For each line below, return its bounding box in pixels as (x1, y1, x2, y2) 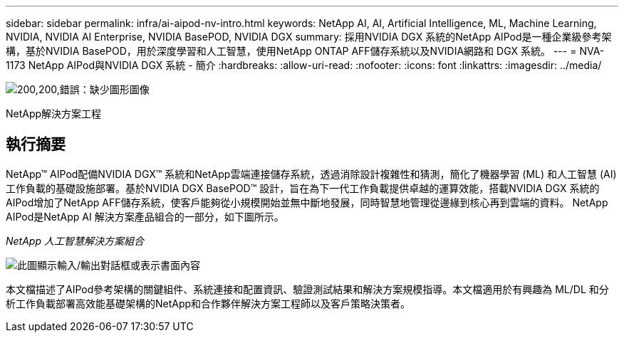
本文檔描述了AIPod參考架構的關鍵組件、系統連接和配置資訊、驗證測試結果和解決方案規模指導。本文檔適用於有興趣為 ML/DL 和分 (6, 282, 609, 295)
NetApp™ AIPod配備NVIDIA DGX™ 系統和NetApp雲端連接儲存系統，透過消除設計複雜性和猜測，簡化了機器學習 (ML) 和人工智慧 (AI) (6, 167, 617, 180)
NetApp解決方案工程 (6, 107, 102, 120)
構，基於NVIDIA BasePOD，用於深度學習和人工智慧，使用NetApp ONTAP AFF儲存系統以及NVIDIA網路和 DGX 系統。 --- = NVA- (6, 45, 605, 57)
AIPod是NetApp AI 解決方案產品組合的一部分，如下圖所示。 (6, 210, 284, 223)
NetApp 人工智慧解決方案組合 (6, 234, 144, 247)
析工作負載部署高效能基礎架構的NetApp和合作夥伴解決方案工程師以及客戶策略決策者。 (6, 297, 411, 310)
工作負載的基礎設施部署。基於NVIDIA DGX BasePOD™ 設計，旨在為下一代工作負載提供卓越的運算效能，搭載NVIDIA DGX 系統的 (6, 181, 600, 194)
